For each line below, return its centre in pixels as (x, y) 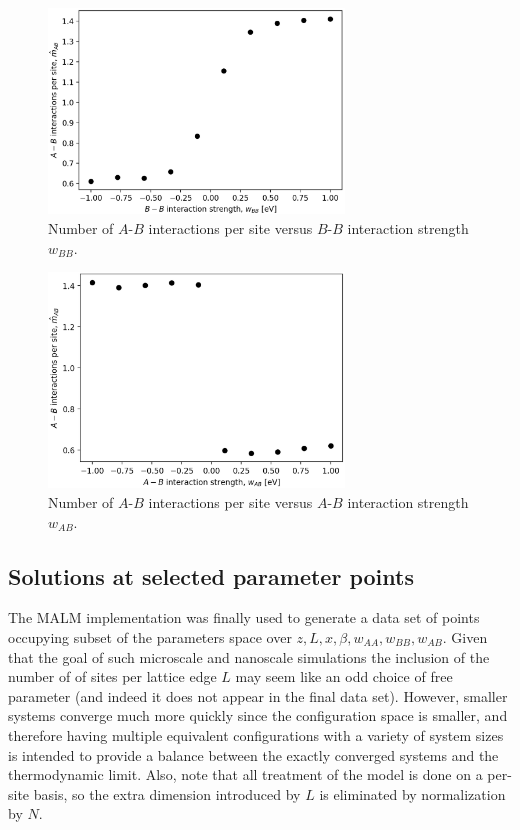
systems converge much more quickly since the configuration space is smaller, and (258, 715)
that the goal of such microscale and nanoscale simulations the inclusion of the (249, 656)
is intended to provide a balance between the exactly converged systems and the (253, 754)
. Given (465, 636)
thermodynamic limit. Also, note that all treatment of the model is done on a (245, 774)
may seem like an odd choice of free (344, 676)
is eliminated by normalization (412, 793)
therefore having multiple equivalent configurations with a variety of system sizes (256, 734)
